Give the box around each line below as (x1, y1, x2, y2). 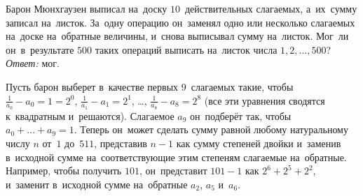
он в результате (6, 42, 74, 56)
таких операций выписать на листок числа (95, 42, 278, 56)
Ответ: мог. (6, 56, 60, 70)
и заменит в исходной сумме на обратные (6, 176, 188, 191)
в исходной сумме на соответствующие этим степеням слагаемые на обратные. (6, 149, 347, 164)
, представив (94, 135, 147, 150)
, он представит (139, 163, 207, 178)
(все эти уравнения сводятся (204, 93, 325, 107)
